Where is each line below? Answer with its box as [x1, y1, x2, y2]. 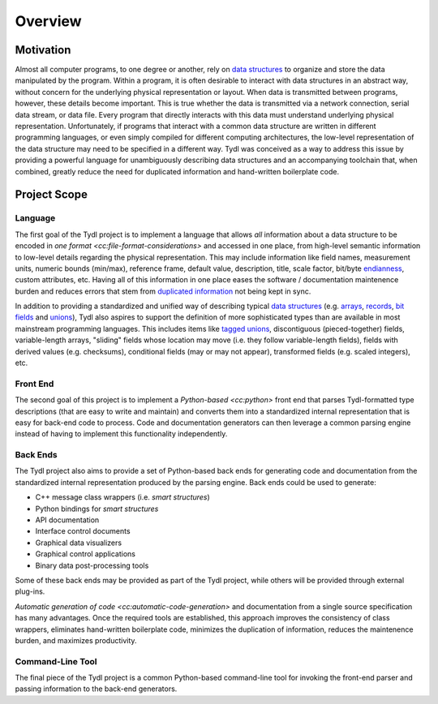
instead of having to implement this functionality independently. [15, 429, 228, 439]
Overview [15, 12, 82, 30]
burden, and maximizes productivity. [15, 635, 137, 645]
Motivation [15, 43, 71, 57]
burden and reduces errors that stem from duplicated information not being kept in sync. [15, 286, 311, 296]
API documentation [35, 515, 100, 525]
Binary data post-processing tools [35, 560, 149, 570]
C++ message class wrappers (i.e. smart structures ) [35, 492, 210, 502]
